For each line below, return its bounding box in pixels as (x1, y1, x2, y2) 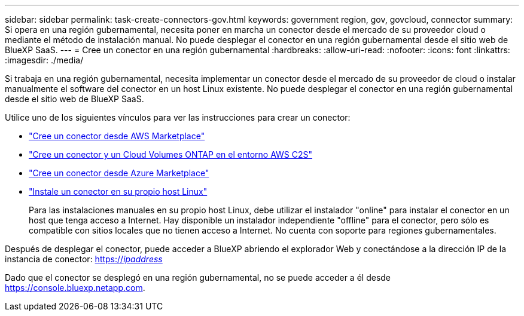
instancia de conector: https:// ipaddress (5, 254, 163, 264)
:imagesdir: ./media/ (5, 55, 84, 65)
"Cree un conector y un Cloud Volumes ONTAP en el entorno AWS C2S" (29, 149, 312, 159)
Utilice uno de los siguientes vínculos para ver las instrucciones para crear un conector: (5, 112, 351, 122)
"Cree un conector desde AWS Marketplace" (29, 131, 205, 141)
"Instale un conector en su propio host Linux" (29, 186, 208, 197)
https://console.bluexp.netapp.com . (5, 283, 145, 293)
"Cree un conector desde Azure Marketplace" (29, 168, 209, 178)
